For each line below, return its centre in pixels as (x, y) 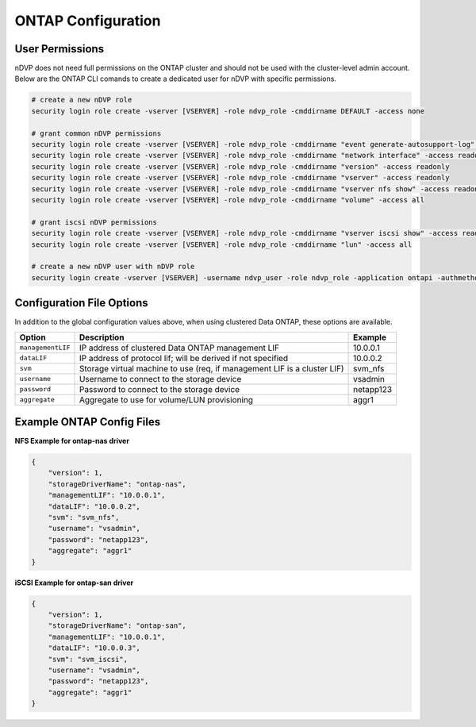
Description (102, 337)
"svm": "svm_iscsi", (88, 659)
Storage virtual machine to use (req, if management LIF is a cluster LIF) (211, 368)
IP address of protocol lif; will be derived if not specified (184, 358)
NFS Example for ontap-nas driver (72, 441)
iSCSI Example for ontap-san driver (74, 583)
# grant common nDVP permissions (96, 133)
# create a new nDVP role (82, 100)
